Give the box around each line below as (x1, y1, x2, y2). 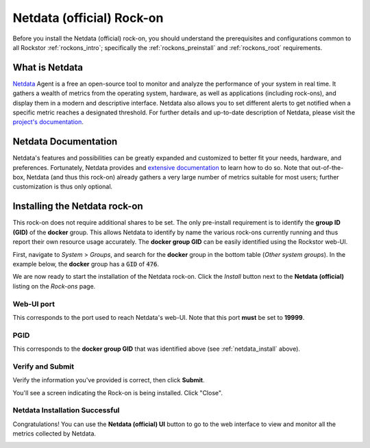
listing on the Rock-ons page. (12, 282, 96, 290)
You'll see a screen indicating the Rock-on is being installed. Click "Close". (12, 388, 223, 397)
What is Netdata (12, 62, 84, 73)
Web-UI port (12, 299, 55, 308)
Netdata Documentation (12, 136, 118, 147)
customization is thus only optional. (12, 182, 113, 191)
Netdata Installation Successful (12, 406, 120, 415)
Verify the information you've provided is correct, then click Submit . (12, 376, 205, 384)
